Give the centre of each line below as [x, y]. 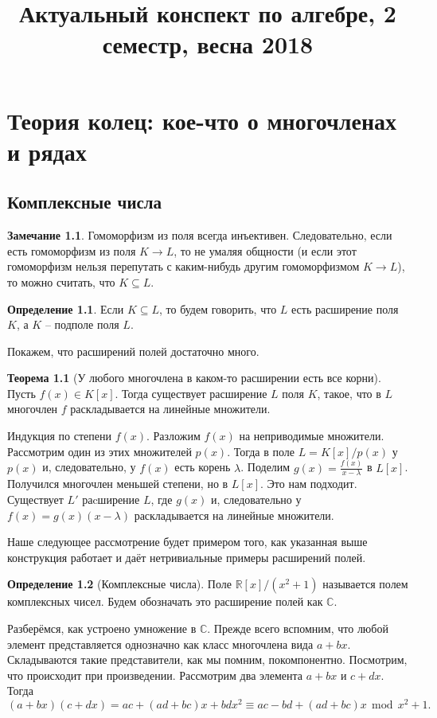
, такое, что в [349, 393]
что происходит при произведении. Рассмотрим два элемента [155, 675]
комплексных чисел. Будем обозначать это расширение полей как [165, 601]
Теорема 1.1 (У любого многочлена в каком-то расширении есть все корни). [194, 378]
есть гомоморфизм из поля [72, 250]
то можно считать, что [61, 281]
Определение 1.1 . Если [66, 308]
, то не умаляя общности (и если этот [265, 250]
